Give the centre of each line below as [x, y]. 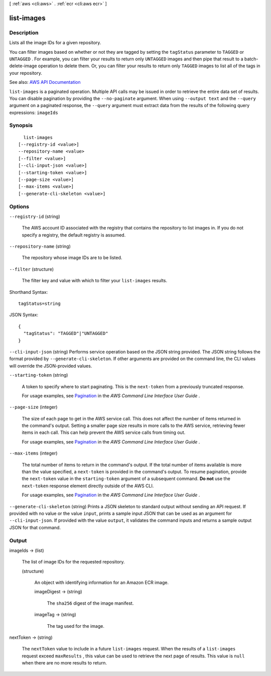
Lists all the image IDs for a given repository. [55, 43]
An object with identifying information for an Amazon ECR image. [102, 583]
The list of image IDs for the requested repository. [73, 562]
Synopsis [21, 126]
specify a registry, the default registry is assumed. [74, 235]
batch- [251, 59]
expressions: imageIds [34, 112]
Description [24, 33]
